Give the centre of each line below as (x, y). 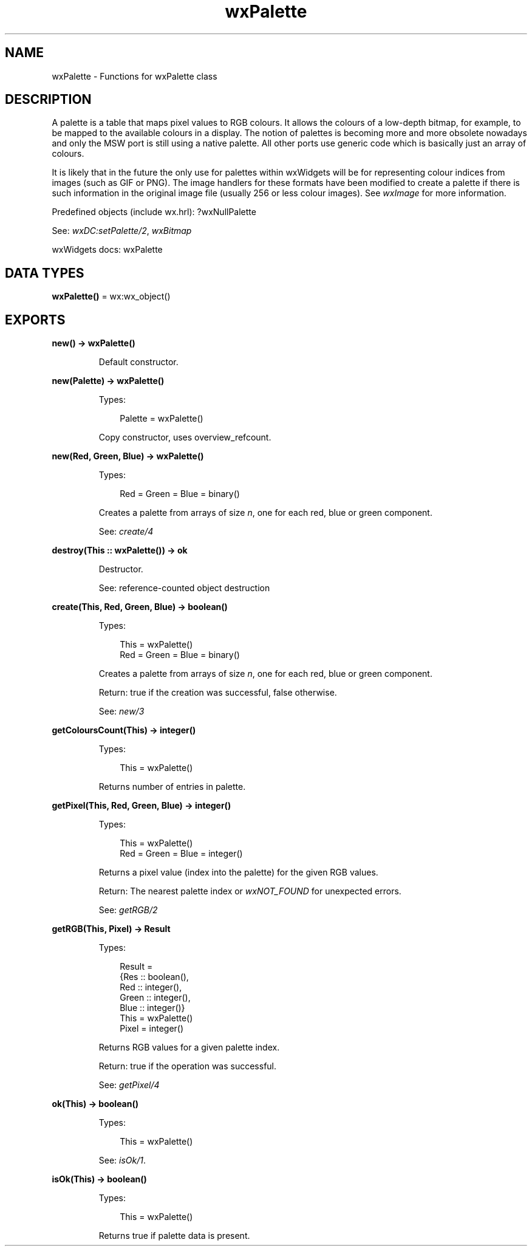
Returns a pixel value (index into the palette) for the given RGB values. (238, 872)
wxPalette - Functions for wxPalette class (135, 76)
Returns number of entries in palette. (172, 787)
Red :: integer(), (151, 987)
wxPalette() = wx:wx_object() (111, 296)
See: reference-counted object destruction (184, 588)
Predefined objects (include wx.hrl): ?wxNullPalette (154, 212)
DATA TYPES (45, 273)
